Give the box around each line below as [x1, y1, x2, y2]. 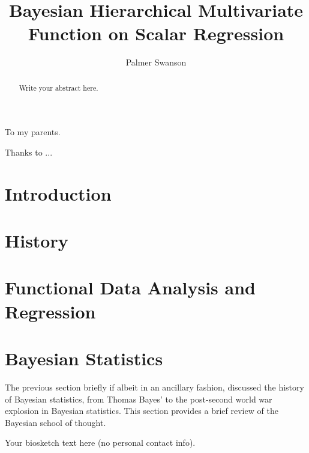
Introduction [5, 181, 112, 205]
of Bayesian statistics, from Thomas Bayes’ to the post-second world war [5, 392, 272, 405]
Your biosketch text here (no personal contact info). [5, 436, 196, 449]
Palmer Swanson [125, 56, 187, 68]
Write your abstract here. [19, 82, 98, 93]
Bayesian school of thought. [5, 416, 106, 428]
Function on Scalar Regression [28, 21, 284, 46]
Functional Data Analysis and [5, 275, 256, 300]
